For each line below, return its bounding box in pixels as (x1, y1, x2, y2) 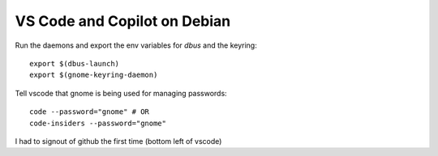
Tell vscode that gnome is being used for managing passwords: (15, 88, 227, 98)
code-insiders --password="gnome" (29, 118, 166, 128)
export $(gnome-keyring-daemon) (29, 70, 158, 80)
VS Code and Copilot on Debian (15, 12, 231, 30)
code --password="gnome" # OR (29, 108, 150, 116)
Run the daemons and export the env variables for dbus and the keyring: (15, 40, 257, 50)
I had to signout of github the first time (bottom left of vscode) (15, 136, 222, 145)
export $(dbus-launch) (29, 59, 120, 68)
